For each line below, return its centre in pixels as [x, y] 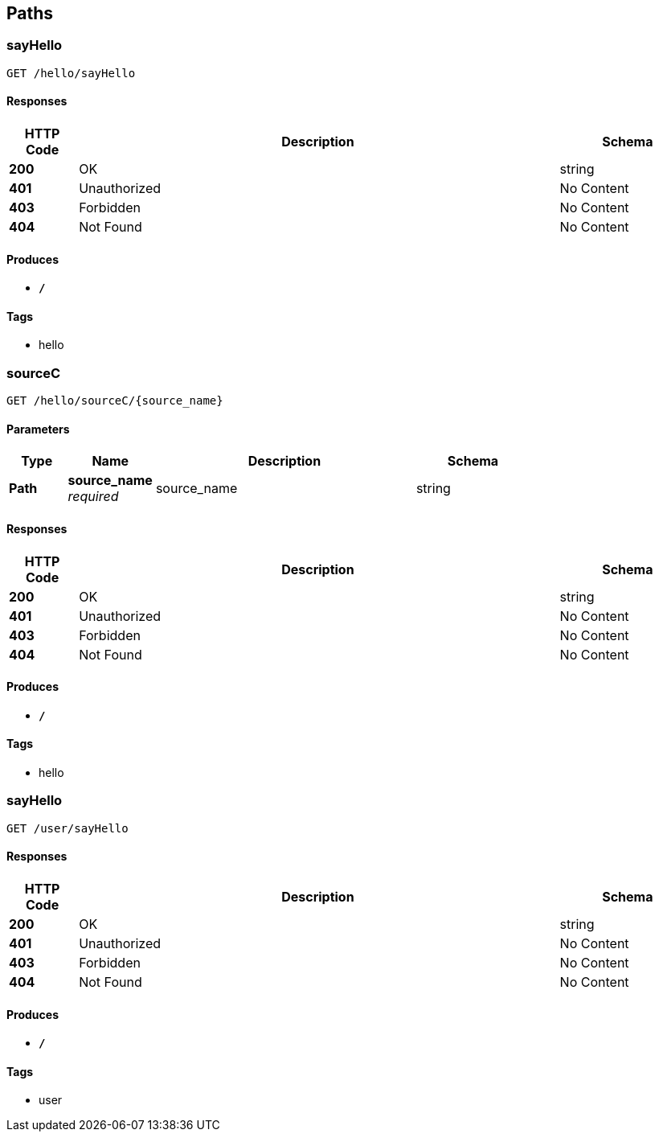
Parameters [38, 429]
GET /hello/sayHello [71, 73]
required [93, 497]
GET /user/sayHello [68, 828]
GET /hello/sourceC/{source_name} [115, 401]
